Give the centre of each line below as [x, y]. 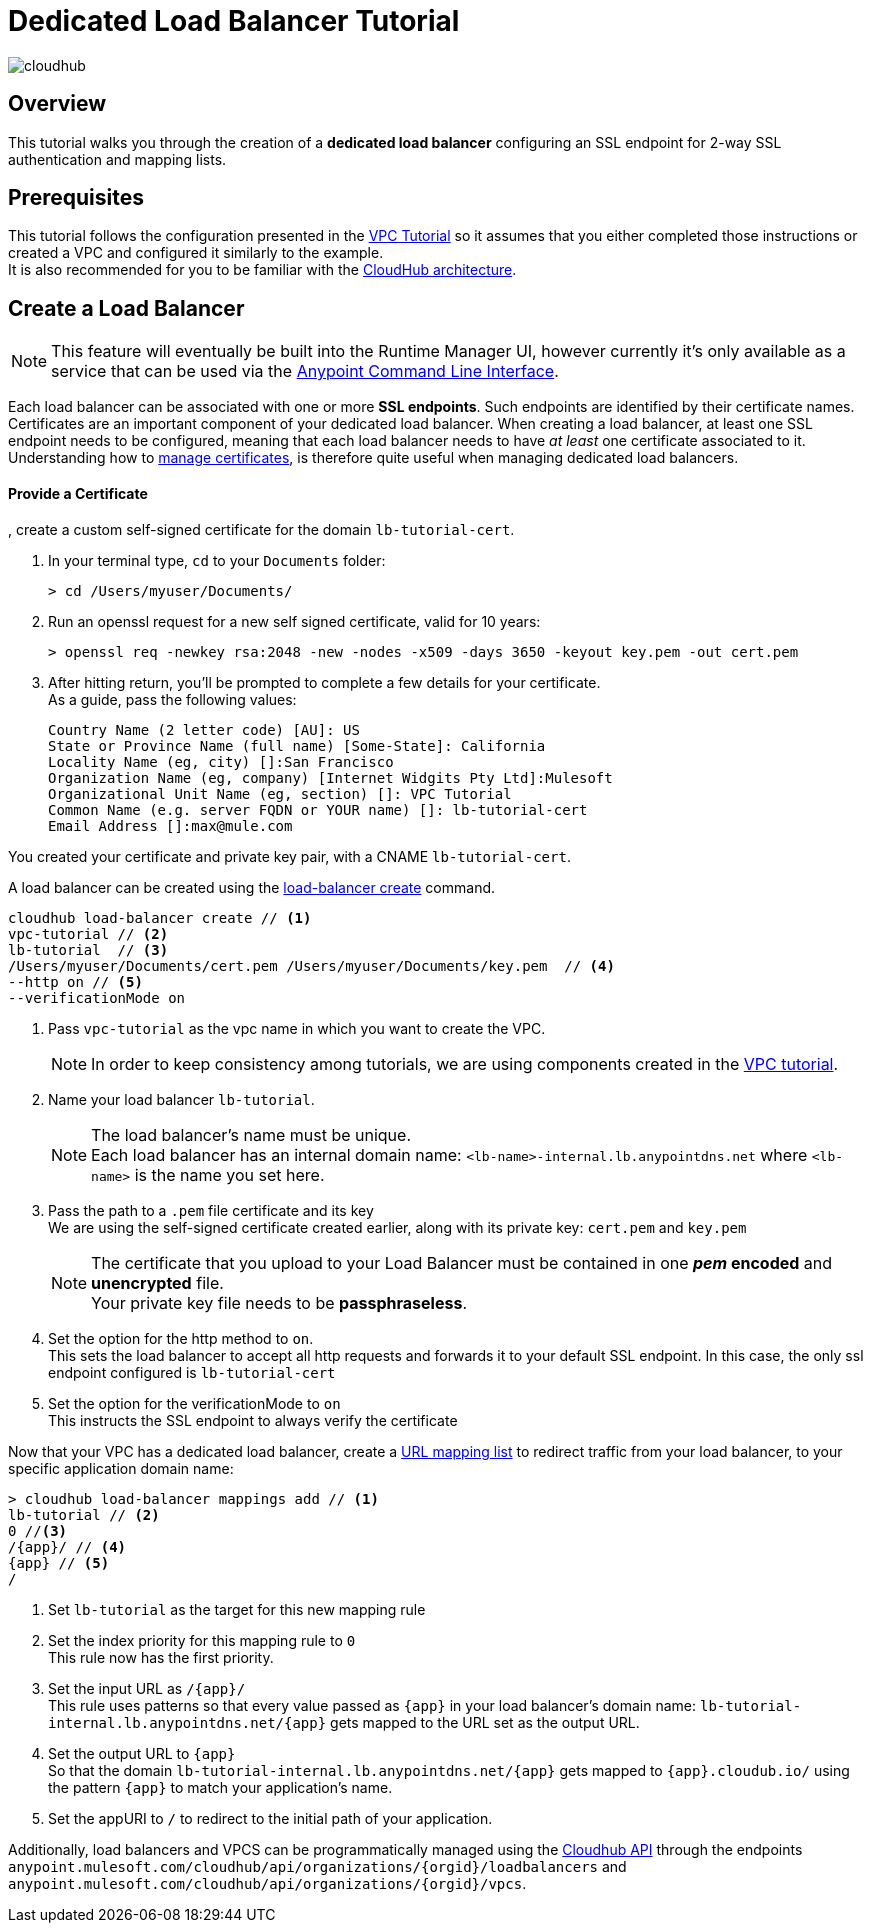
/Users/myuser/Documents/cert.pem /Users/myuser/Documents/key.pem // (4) [311, 965]
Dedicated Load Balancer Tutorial [234, 21]
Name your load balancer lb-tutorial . [181, 1099]
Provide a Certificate [78, 493]
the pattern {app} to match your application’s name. [220, 1787]
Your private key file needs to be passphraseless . [279, 1302]
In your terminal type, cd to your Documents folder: [217, 560]
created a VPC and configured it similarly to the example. [196, 253]
